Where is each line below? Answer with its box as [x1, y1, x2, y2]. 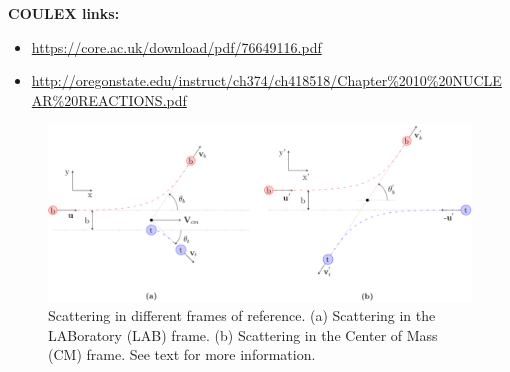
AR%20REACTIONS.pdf [31, 89, 187, 110]
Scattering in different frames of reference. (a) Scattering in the [48, 305, 436, 326]
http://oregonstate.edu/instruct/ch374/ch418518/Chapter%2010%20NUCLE [31, 70, 502, 91]
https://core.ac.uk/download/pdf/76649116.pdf [31, 36, 322, 57]
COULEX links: [8, 3, 120, 23]
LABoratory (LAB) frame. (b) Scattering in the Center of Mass [48, 324, 438, 345]
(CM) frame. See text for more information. [48, 344, 316, 365]
